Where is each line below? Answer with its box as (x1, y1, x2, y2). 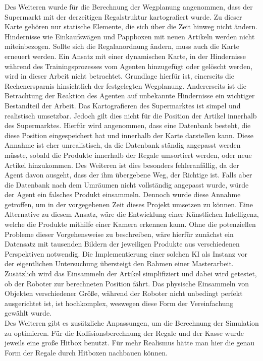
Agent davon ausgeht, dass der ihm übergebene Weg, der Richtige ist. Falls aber (5, 169, 252, 180)
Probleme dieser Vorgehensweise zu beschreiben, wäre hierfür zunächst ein (5, 228, 234, 239)
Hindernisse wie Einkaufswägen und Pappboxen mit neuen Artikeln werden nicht (5, 31, 255, 41)
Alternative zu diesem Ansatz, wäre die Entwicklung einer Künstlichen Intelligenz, (5, 209, 259, 219)
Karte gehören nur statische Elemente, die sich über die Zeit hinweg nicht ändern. (5, 21, 258, 32)
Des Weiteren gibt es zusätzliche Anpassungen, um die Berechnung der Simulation (5, 318, 259, 328)
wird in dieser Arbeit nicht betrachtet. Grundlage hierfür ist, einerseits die (5, 71, 234, 81)
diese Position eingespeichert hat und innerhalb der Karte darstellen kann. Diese (5, 130, 253, 140)
